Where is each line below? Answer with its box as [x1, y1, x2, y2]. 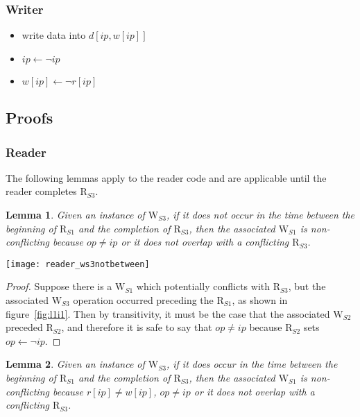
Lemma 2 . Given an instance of [6, 357, 145, 371]
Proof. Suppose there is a [6, 279, 112, 293]
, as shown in [232, 293, 288, 307]
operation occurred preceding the [73, 293, 214, 307]
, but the [288, 279, 326, 293]
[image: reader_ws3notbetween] [6, 259, 150, 269]
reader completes [6, 184, 77, 198]
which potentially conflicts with [136, 279, 271, 293]
